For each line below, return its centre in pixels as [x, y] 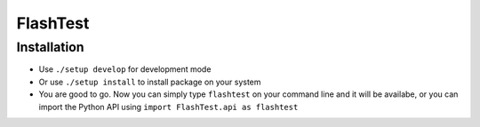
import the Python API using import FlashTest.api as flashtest [168, 107]
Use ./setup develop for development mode [125, 69]
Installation [50, 47]
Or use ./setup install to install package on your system [150, 82]
